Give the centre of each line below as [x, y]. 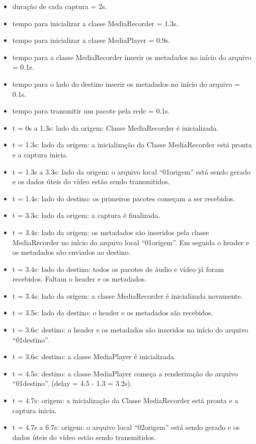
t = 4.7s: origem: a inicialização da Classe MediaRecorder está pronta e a [125, 400]
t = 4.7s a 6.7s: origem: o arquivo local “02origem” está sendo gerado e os [126, 427]
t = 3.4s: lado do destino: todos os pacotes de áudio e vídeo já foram [118, 269]
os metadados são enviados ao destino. [71, 252]
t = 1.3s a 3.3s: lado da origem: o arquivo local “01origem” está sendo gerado [132, 171]
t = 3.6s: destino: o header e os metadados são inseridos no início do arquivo [130, 330]
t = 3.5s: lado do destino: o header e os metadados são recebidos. [113, 313]
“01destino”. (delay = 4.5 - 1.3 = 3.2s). [72, 383]
